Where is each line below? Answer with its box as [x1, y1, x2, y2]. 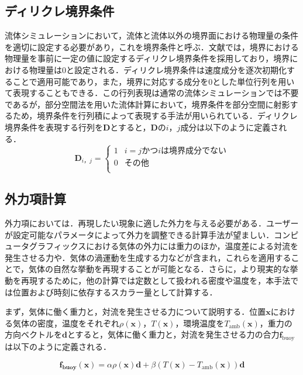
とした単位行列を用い [212, 75, 295, 87]
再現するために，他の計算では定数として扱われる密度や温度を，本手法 [20, 274, 291, 286]
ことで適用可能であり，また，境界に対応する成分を [12, 75, 209, 87]
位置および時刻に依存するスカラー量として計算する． [12, 285, 218, 298]
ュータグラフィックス [5, 240, 87, 252]
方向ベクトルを [5, 328, 62, 340]
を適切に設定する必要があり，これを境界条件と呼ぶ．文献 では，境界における [5, 40, 299, 53]
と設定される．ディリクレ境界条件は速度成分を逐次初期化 [66, 63, 287, 75]
